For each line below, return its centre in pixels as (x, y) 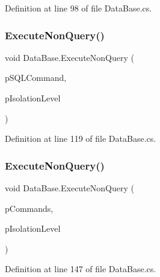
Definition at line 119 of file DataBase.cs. (81, 138)
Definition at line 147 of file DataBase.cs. (81, 269)
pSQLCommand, (36, 78)
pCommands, (29, 208)
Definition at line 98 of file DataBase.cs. (78, 8)
